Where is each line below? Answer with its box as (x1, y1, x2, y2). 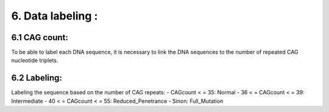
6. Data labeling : (11, 9, 98, 23)
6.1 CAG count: (11, 32, 68, 43)
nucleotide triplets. (11, 57, 58, 64)
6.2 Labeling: (11, 73, 62, 83)
